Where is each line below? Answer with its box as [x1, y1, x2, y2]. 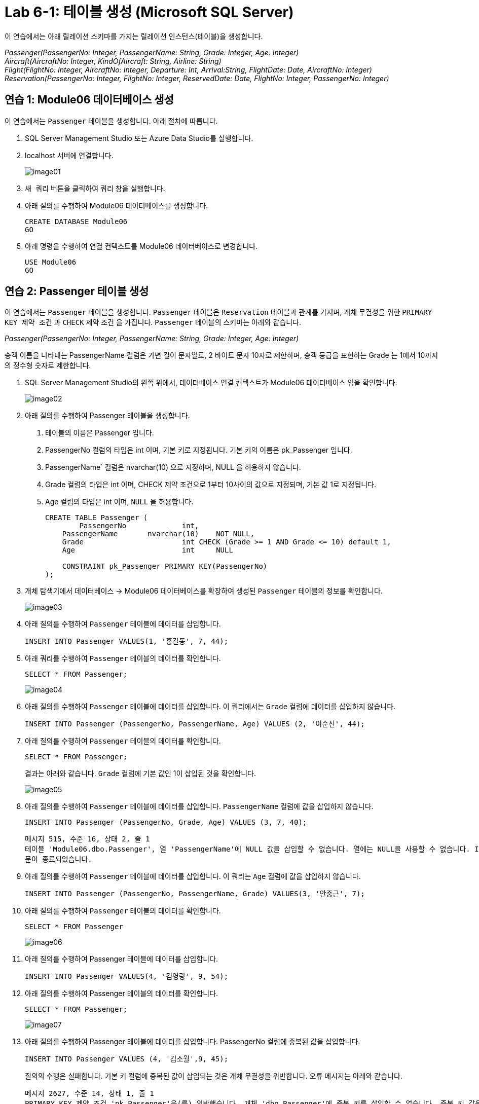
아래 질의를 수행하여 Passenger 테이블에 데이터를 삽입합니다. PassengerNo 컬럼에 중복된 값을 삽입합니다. [25, 1037, 360, 1046]
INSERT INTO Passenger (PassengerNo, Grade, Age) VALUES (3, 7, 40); [25, 818, 307, 827]
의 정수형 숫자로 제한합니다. [5, 361, 91, 370]
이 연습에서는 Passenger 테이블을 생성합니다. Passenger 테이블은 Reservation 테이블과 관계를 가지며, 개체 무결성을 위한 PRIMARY [5, 308, 432, 317]
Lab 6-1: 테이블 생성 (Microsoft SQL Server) [5, 4, 294, 21]
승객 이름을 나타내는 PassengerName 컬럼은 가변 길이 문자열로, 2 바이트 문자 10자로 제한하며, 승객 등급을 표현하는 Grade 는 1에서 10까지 [5, 351, 438, 360]
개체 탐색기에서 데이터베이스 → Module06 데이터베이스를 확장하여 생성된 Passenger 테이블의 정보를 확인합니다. [25, 586, 383, 596]
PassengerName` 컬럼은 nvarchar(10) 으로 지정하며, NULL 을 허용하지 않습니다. [45, 463, 301, 472]
